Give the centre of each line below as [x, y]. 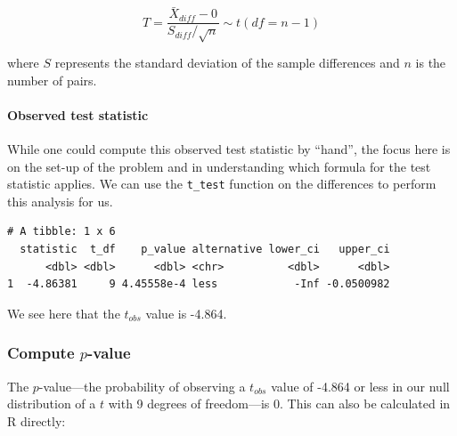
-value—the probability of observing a [142, 386]
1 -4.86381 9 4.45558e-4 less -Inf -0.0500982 [199, 284]
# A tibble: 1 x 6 [61, 232]
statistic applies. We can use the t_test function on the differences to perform [222, 184]
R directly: [37, 420]
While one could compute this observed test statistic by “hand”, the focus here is [229, 149]
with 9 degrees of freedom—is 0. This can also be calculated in [279, 404]
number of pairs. [52, 80]
